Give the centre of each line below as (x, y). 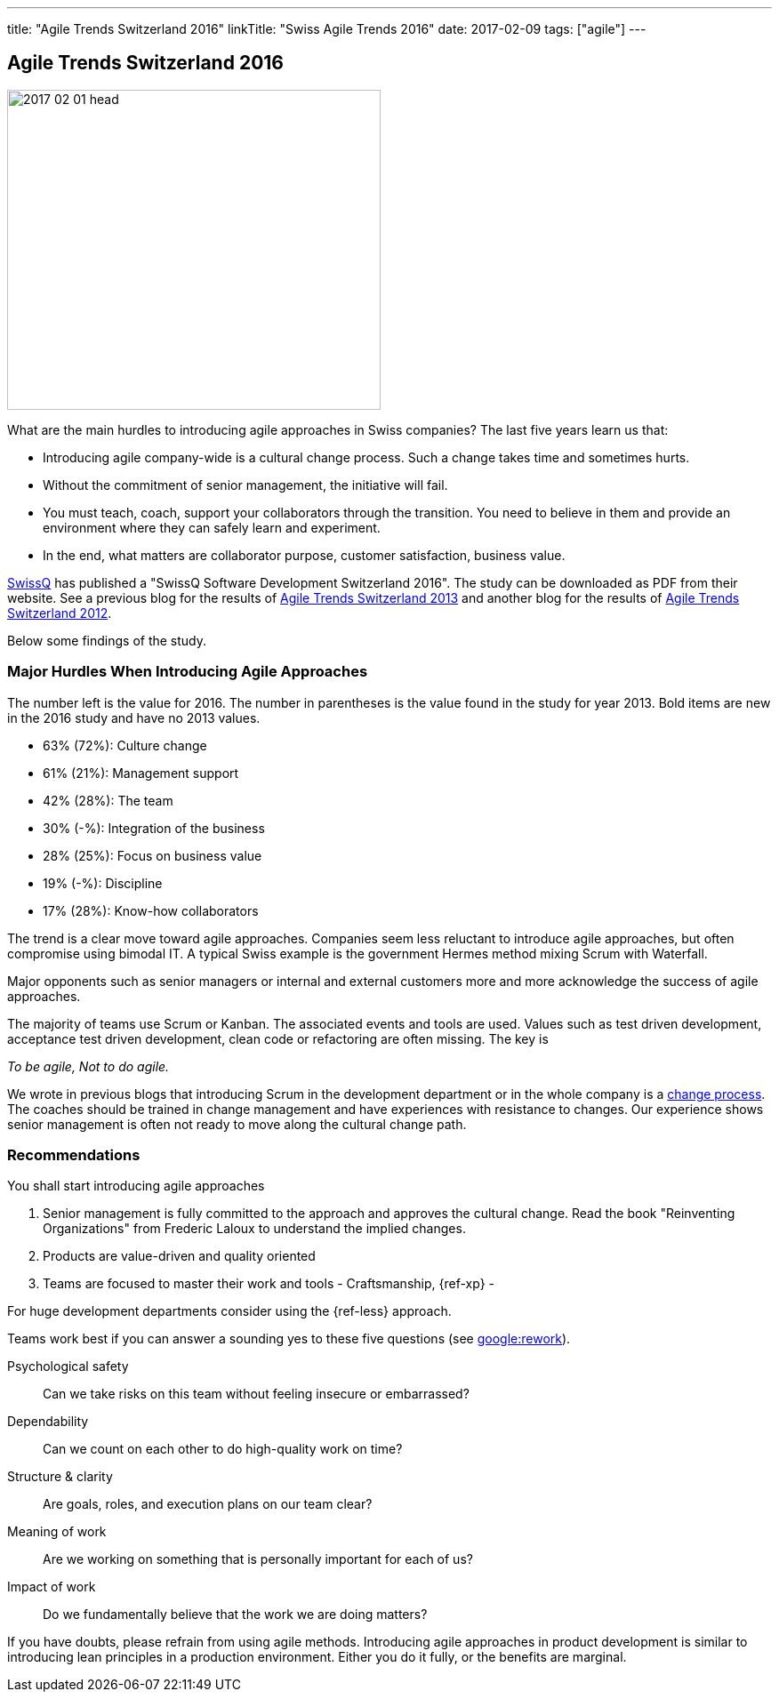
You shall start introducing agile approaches (136, 1186)
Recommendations (74, 1154)
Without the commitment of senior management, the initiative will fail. (245, 485)
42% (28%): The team (108, 800)
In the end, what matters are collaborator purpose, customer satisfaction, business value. (304, 555)
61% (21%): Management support (141, 773)
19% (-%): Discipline (103, 883)
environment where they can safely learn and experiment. (212, 527)
